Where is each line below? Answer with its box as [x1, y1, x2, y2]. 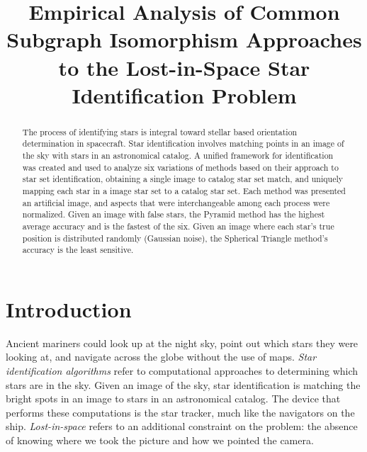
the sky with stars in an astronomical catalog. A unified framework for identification [22, 149, 334, 162]
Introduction [6, 294, 132, 323]
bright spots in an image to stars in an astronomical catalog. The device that [6, 391, 341, 406]
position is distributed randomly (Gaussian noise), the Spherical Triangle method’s [22, 232, 328, 244]
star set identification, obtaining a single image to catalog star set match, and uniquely [22, 173, 344, 185]
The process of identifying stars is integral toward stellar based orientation [22, 125, 298, 137]
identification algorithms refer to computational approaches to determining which [6, 363, 358, 378]
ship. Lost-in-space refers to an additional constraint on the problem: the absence [6, 419, 358, 434]
